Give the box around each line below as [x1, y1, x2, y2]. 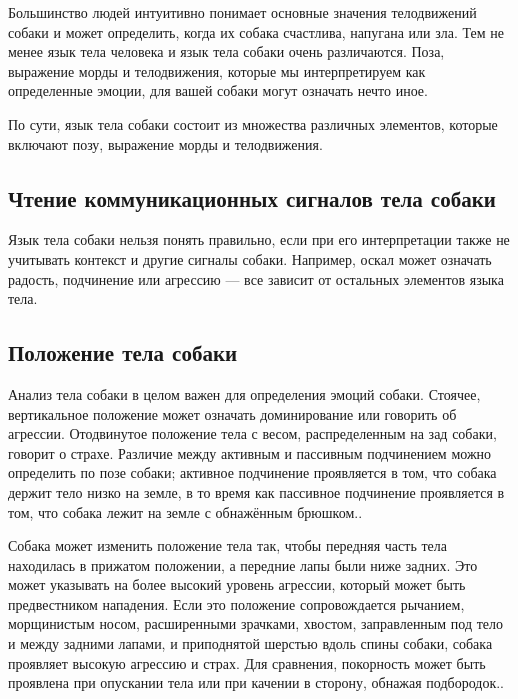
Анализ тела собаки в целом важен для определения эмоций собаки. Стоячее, [8, 383, 481, 404]
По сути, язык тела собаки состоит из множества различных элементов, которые [8, 113, 498, 134]
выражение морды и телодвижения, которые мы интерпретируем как [8, 60, 426, 81]
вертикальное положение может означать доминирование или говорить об [8, 403, 457, 424]
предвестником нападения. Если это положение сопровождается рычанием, [8, 593, 465, 614]
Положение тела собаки [8, 337, 238, 368]
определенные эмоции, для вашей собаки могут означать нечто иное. [8, 80, 428, 101]
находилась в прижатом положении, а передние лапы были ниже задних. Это [8, 554, 478, 575]
